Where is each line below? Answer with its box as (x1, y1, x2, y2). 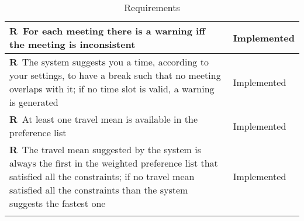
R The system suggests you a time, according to (9, 55, 209, 68)
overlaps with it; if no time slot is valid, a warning (9, 82, 215, 95)
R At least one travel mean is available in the (9, 112, 198, 126)
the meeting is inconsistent (9, 37, 136, 51)
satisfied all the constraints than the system (9, 183, 188, 196)
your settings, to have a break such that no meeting (9, 68, 221, 82)
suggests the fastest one (9, 196, 106, 210)
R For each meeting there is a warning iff (9, 24, 205, 37)
